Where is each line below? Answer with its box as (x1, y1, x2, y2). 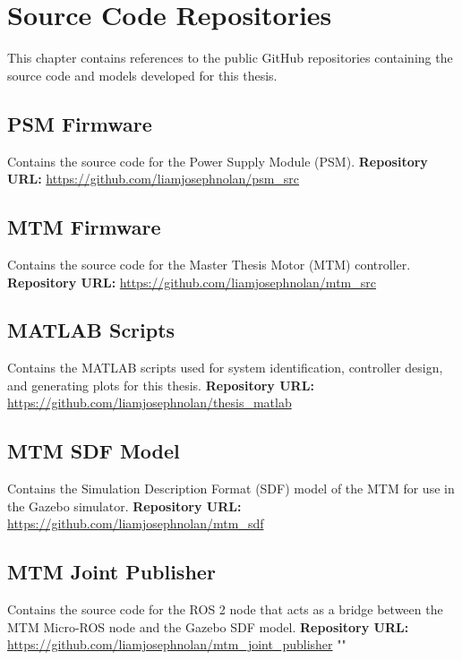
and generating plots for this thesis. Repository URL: (7, 375, 314, 394)
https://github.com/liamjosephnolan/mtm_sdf (7, 514, 264, 533)
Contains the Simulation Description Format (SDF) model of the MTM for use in (7, 479, 455, 498)
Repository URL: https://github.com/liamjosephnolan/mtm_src (7, 272, 376, 291)
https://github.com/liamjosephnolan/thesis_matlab (7, 393, 292, 412)
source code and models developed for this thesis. (7, 65, 278, 84)
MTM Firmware (7, 213, 161, 241)
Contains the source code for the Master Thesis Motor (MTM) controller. (7, 254, 411, 273)
